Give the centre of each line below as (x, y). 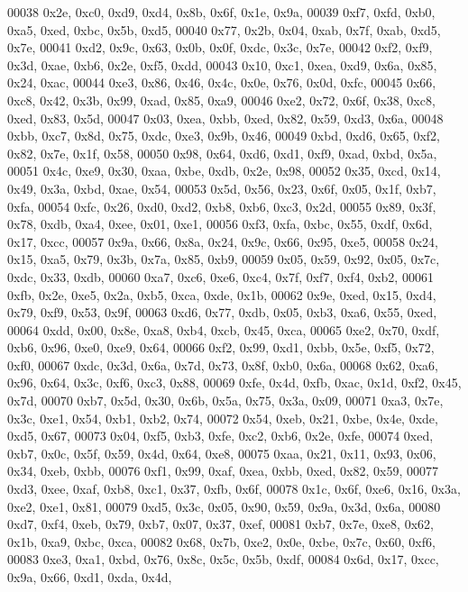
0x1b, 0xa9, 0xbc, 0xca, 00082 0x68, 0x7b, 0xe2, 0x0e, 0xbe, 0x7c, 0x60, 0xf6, (221, 541)
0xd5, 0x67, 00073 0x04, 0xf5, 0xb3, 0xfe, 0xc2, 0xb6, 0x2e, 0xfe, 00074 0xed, (220, 436)
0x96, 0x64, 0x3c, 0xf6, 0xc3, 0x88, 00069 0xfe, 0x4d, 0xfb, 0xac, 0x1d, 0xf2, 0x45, (234, 383)
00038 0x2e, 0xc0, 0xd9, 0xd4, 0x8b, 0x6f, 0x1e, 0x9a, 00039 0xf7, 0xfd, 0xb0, (221, 12)
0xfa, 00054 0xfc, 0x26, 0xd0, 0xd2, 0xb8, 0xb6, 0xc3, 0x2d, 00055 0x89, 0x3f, (222, 206)
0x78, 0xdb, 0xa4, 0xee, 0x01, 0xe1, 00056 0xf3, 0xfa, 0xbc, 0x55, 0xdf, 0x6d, (220, 224)
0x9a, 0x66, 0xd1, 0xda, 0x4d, (90, 577)
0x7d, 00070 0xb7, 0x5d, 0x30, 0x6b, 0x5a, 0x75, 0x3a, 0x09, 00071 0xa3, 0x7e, (225, 401)
